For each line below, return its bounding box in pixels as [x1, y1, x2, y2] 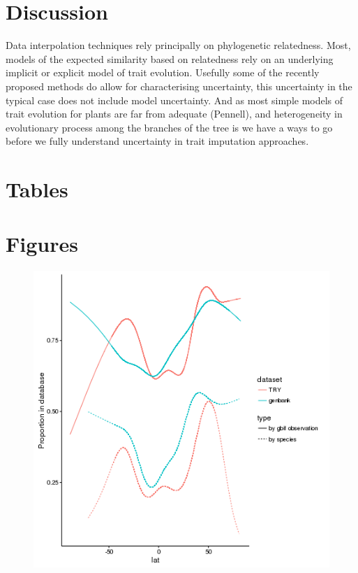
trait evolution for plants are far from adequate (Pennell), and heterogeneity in [6, 106, 343, 121]
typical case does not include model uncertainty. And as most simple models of [6, 92, 343, 107]
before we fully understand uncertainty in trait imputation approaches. [6, 134, 309, 148]
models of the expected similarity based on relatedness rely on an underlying [6, 51, 334, 66]
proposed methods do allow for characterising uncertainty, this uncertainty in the [6, 78, 352, 93]
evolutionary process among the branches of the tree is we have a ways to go [6, 120, 333, 134]
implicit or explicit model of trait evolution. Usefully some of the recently [6, 65, 320, 80]
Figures [6, 229, 78, 258]
